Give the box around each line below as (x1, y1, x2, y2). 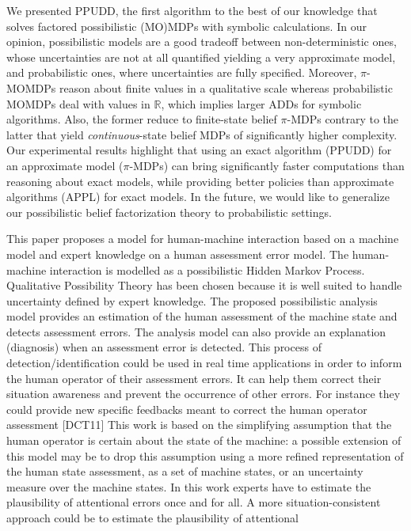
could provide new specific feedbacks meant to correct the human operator (6, 400, 367, 417)
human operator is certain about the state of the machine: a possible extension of (6, 432, 401, 449)
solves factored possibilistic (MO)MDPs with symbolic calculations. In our (6, 17, 367, 34)
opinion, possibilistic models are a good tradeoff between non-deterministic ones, (6, 33, 397, 50)
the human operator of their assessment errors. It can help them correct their (6, 370, 382, 386)
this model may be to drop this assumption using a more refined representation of (6, 447, 404, 464)
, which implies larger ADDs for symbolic (161, 95, 362, 112)
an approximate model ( (6, 157, 124, 173)
